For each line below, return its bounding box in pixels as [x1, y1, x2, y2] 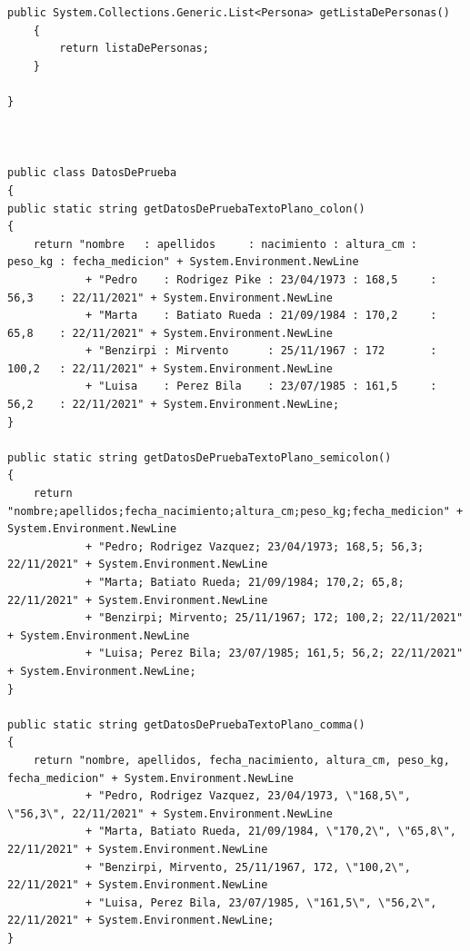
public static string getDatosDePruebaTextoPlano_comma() [7, 718, 365, 731]
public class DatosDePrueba [7, 166, 177, 180]
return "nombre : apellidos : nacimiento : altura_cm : [33, 237, 418, 251]
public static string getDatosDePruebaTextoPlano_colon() [7, 202, 365, 215]
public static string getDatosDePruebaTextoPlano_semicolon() [7, 451, 392, 464]
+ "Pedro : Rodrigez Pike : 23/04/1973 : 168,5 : [85, 272, 437, 286]
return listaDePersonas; [59, 42, 209, 55]
